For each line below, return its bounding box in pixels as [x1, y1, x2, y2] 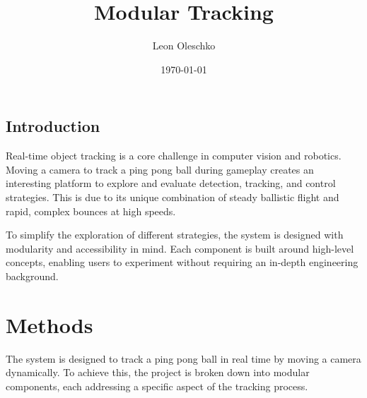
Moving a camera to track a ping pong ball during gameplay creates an [6, 162, 314, 176]
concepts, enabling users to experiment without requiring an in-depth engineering [6, 255, 359, 270]
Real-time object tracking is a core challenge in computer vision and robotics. [6, 148, 342, 163]
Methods [6, 310, 93, 339]
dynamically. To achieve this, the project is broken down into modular [6, 365, 310, 380]
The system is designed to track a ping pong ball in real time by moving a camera [6, 351, 361, 366]
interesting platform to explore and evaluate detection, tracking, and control [6, 176, 336, 191]
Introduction [6, 115, 100, 137]
